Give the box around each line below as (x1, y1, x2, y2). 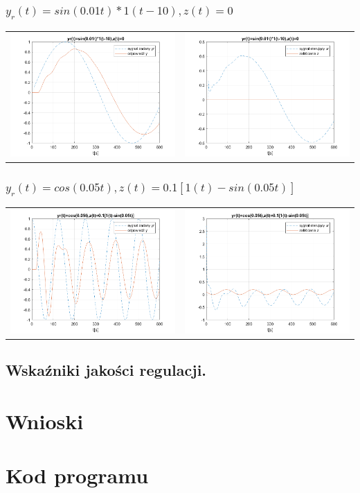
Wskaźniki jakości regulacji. (6, 359, 207, 381)
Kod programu (6, 461, 149, 489)
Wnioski (6, 406, 84, 435)
